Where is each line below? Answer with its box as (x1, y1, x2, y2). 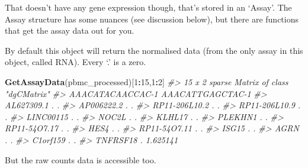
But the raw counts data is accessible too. (5, 153, 156, 166)
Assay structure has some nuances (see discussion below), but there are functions (5, 12, 299, 25)
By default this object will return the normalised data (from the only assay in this (5, 44, 303, 56)
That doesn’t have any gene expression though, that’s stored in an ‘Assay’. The (5, 1, 292, 13)
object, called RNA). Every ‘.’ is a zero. (5, 56, 146, 68)
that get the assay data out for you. (5, 24, 134, 37)
